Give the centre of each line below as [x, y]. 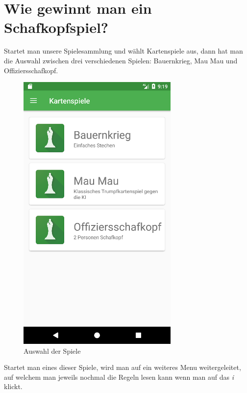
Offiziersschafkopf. [31, 70]
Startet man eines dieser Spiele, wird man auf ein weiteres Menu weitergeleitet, [123, 367]
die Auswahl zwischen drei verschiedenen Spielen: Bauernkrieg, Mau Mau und [121, 60]
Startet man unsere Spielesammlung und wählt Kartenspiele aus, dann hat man [123, 51]
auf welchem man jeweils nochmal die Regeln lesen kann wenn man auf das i [119, 377]
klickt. [13, 386]
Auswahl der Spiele [52, 351]
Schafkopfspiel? [56, 27]
